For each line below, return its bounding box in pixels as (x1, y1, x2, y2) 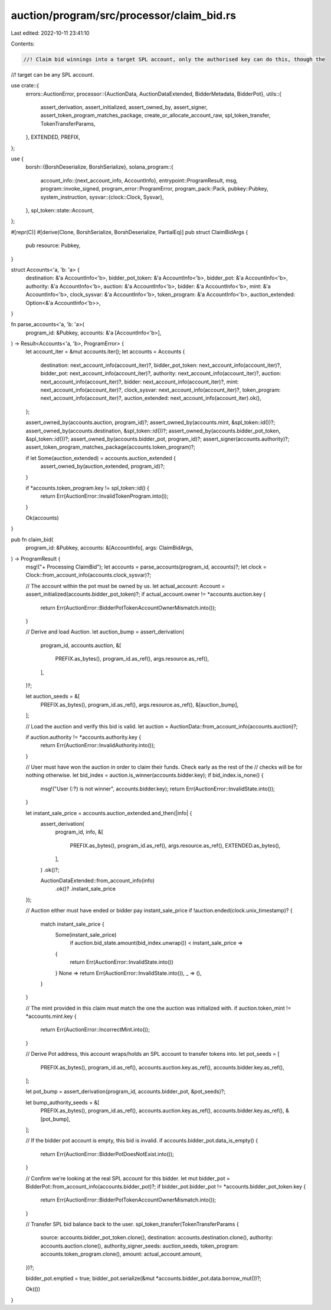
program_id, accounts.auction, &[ (40, 642, 122, 649)
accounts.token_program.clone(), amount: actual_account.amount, (40, 1250, 202, 1258)
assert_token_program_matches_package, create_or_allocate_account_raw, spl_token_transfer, (40, 112, 271, 119)
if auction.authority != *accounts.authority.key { (25, 733, 142, 740)
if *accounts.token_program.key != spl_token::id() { (25, 484, 150, 491)
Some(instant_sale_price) (55, 931, 117, 938)
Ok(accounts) (25, 514, 59, 521)
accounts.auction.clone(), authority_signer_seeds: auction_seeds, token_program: (40, 1242, 239, 1249)
